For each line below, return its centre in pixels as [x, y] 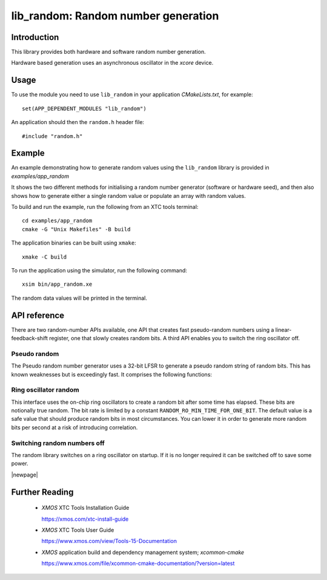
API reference [38, 315]
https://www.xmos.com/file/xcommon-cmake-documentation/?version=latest [138, 564]
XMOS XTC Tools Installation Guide [85, 508]
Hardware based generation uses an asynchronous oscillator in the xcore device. [112, 63]
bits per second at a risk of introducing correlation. [74, 427]
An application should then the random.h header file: [78, 122]
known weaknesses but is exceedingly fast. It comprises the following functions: [111, 374]
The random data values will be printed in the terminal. [79, 298]
